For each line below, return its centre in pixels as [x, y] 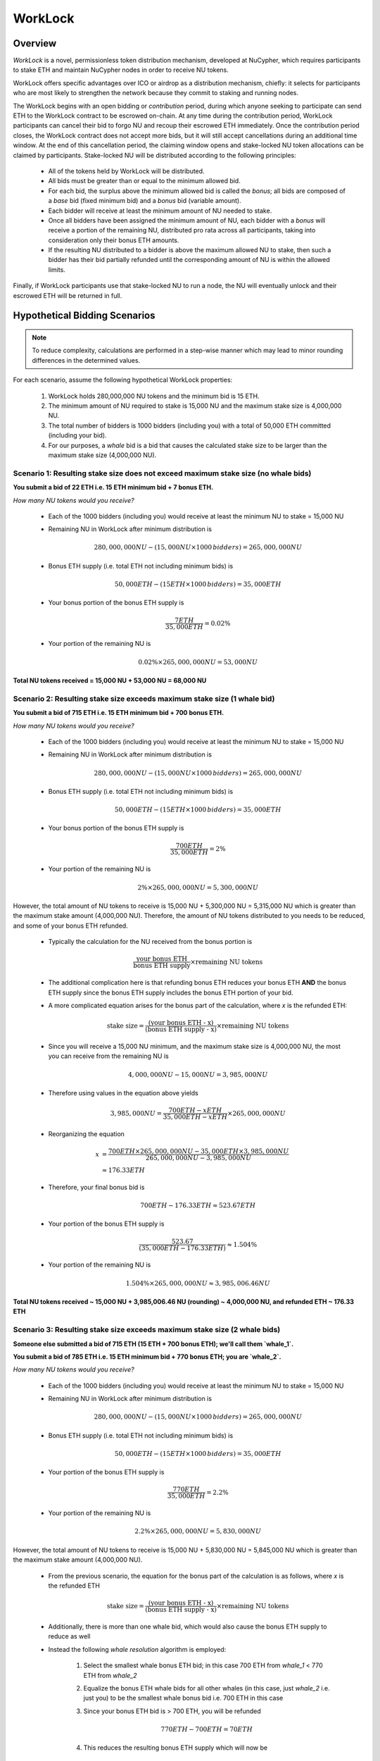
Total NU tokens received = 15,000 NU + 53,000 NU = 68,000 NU [110, 680]
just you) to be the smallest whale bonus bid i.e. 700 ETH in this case [183, 1698]
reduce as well [69, 1636]
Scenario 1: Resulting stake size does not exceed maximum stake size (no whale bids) [162, 473]
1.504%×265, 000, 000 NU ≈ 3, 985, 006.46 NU [198, 1283]
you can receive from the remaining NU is [108, 1056]
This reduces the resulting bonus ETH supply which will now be [175, 1748]
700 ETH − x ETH [195, 1110]
